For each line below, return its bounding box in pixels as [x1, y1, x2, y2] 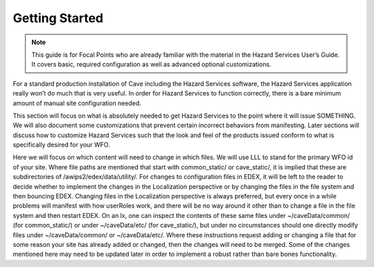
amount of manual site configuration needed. [12, 99, 142, 107]
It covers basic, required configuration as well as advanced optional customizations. [31, 60, 271, 68]
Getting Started [12, 10, 104, 26]
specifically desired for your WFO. [12, 140, 110, 149]
